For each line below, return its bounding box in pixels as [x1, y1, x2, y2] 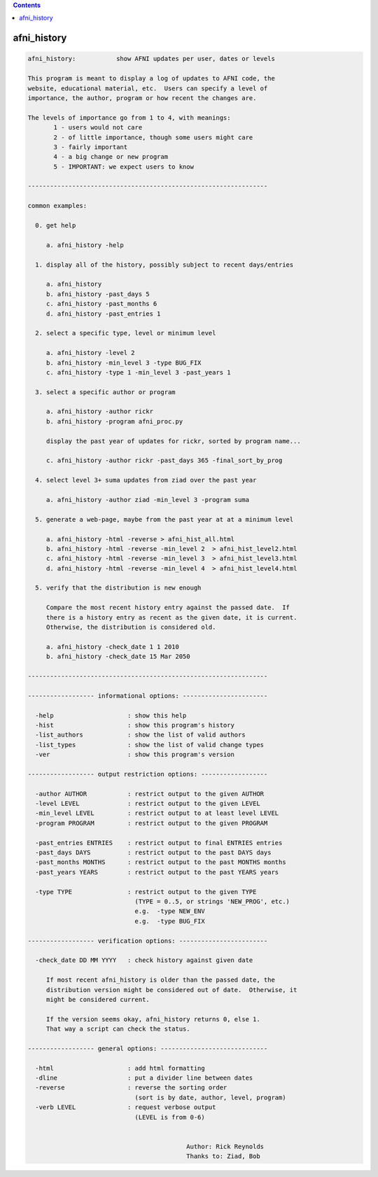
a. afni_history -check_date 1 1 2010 [45, 643, 180, 650]
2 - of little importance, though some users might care [53, 133, 253, 141]
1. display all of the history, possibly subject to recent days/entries [35, 260, 294, 269]
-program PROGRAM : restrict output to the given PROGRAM [35, 819, 268, 827]
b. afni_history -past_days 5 [45, 290, 150, 298]
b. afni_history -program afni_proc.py [45, 417, 183, 425]
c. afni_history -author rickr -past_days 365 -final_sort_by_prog [45, 457, 283, 465]
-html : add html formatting [35, 1064, 206, 1072]
